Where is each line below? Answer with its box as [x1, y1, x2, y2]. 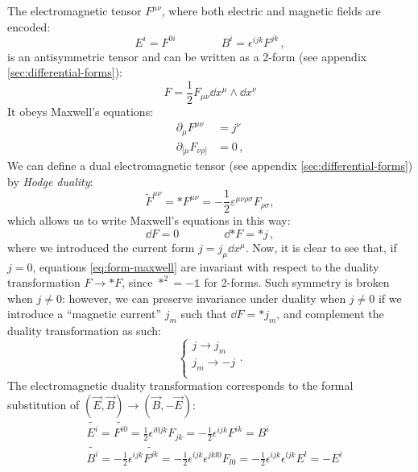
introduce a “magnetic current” [7, 305, 162, 322]
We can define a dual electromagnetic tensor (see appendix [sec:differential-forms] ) [7, 157, 413, 173]
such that [180, 305, 227, 322]
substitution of [7, 395, 80, 412]
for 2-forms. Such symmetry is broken [204, 274, 390, 291]
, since [122, 274, 153, 291]
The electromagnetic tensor [7, 2, 142, 19]
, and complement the [276, 305, 384, 322]
